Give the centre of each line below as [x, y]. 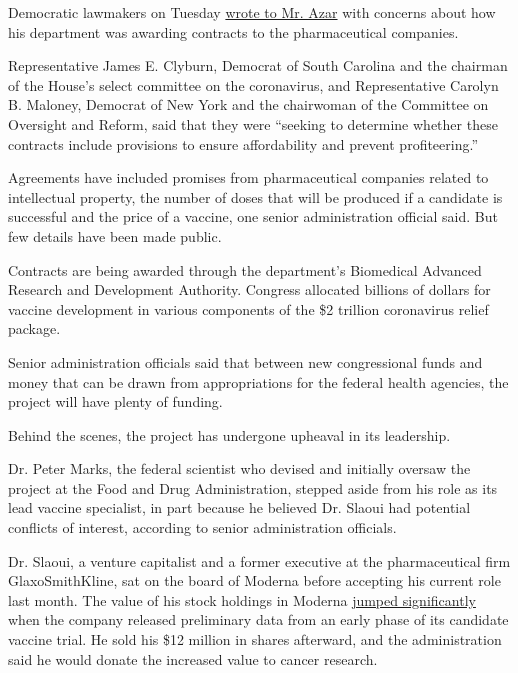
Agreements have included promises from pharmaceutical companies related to [248, 177]
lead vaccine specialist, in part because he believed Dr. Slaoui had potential [239, 507]
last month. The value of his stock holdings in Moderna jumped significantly [242, 599]
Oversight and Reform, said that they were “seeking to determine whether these [253, 123]
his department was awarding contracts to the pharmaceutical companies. [233, 31]
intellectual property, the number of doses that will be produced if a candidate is [255, 196]
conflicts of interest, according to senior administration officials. [202, 527]
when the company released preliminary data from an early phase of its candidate [258, 619]
